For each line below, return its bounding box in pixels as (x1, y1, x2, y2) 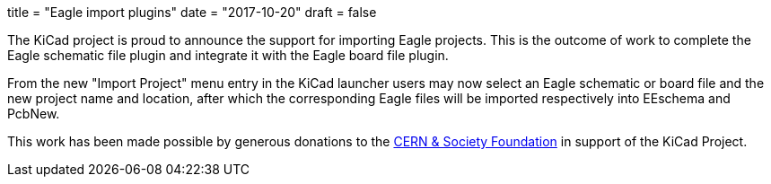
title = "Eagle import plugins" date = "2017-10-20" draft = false (7, 4, 377, 20)
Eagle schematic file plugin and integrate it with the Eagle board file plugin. (7, 48, 449, 63)
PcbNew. (7, 106, 60, 121)
